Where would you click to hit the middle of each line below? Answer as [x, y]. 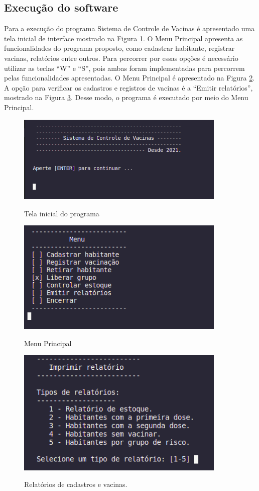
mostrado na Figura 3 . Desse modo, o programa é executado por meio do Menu [126, 97]
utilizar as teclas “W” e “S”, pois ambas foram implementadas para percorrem [124, 68]
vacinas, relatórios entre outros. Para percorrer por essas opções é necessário [121, 58]
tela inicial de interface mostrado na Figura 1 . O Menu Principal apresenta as [123, 38]
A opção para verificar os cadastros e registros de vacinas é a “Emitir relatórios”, [128, 87]
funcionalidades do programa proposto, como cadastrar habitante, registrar [119, 48]
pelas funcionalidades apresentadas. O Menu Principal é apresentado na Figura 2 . [129, 78]
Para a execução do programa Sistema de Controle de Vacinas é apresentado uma [129, 28]
